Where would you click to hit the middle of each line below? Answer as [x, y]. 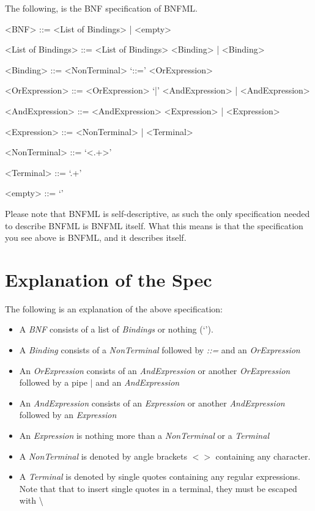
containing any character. [263, 456]
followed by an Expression [68, 415]
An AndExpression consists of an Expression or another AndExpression [152, 403]
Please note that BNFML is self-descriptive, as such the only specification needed [157, 213]
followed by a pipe [54, 382]
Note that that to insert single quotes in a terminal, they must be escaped [158, 488]
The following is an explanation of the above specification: [114, 308]
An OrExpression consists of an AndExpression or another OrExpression [155, 370]
